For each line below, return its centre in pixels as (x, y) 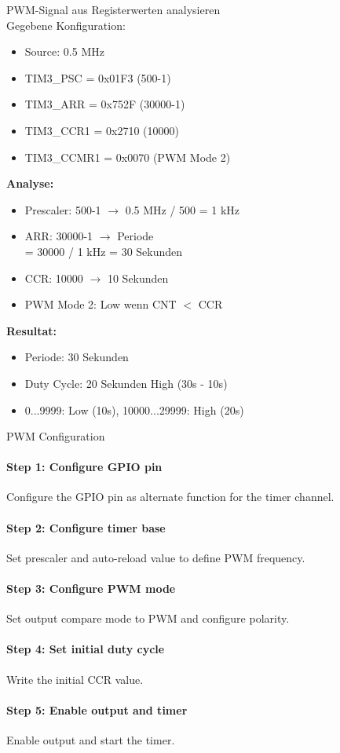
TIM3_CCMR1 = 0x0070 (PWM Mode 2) (128, 157)
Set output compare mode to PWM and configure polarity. (148, 618)
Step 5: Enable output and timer (97, 709)
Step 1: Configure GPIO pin (84, 467)
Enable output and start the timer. (91, 740)
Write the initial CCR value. (75, 679)
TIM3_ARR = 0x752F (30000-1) (105, 104)
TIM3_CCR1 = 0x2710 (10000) (102, 130)
